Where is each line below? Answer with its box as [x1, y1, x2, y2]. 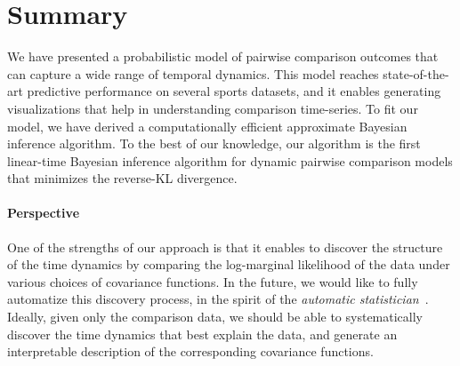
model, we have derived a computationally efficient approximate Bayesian [7, 116, 408, 135]
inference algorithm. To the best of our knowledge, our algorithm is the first [7, 134, 421, 153]
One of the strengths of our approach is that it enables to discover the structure [7, 237, 443, 256]
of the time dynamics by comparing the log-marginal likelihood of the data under [7, 255, 450, 274]
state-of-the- [383, 64, 449, 83]
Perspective [7, 203, 80, 222]
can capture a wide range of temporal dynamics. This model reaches [7, 64, 379, 83]
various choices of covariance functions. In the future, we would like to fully [7, 272, 418, 290]
